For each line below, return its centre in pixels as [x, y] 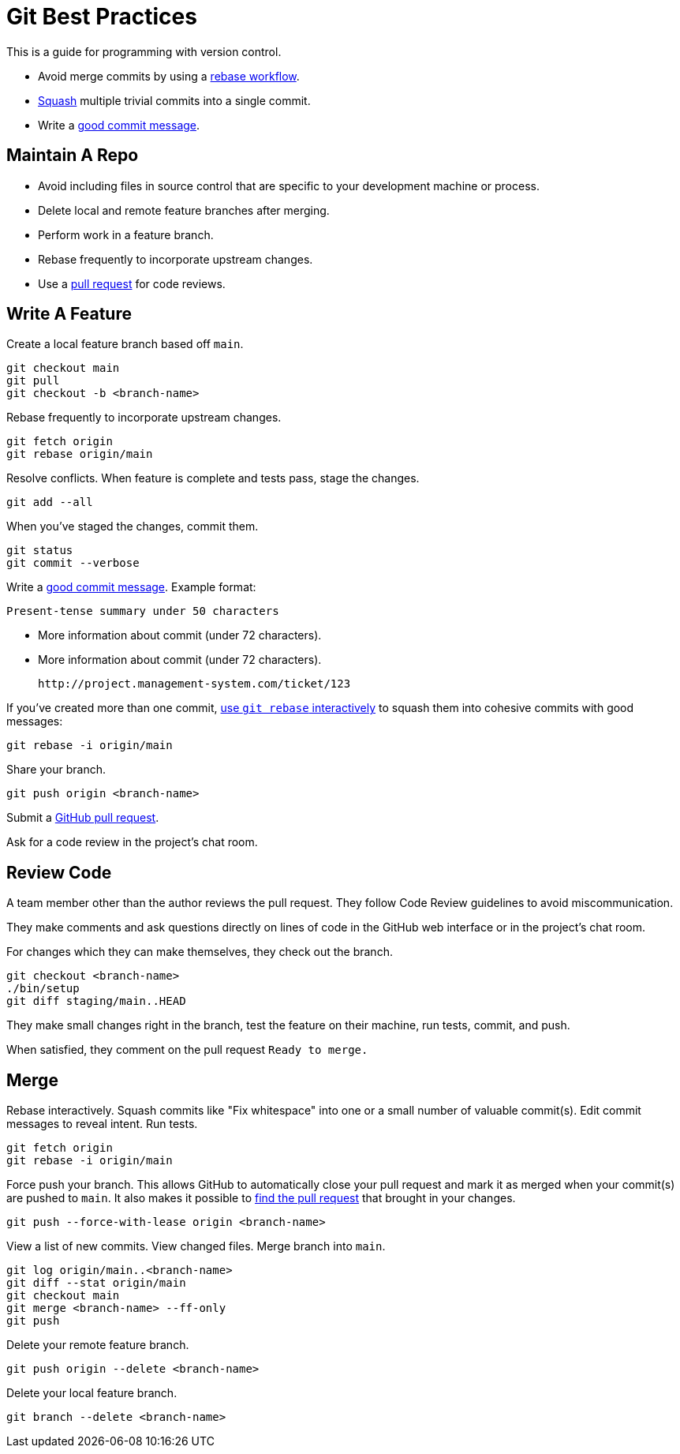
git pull [33, 381]
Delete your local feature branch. [92, 1393]
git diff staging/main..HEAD [96, 1001]
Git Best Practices [102, 17]
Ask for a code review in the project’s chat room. [132, 842]
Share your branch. [56, 770]
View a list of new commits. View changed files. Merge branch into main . [196, 1246]
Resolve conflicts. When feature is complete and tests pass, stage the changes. [213, 478]
